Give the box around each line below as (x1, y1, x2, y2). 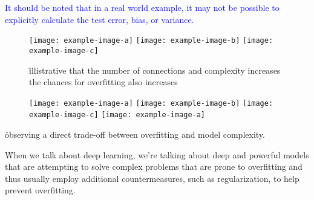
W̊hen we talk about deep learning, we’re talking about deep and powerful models (5, 148, 309, 161)
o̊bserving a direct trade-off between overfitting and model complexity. (5, 128, 265, 140)
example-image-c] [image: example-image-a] (29, 111, 206, 120)
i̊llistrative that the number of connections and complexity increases (29, 63, 281, 76)
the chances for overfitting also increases (29, 76, 178, 88)
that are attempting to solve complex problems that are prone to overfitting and (5, 160, 303, 173)
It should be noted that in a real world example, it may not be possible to (5, 1, 280, 13)
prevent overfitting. (5, 184, 76, 196)
